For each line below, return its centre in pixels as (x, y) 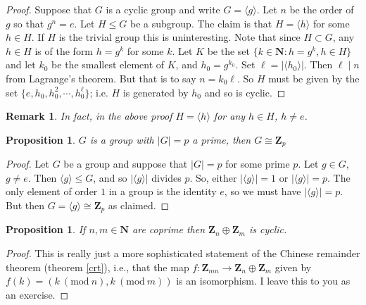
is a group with (122, 139)
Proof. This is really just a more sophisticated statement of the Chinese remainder (183, 253)
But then (25, 205)
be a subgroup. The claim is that (201, 23)
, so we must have (263, 191)
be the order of (322, 9)
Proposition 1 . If (46, 229)
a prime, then (222, 139)
